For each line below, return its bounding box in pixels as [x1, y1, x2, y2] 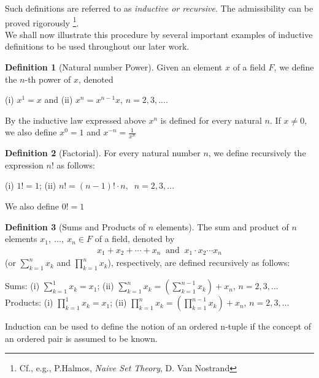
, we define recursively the [208, 146, 306, 159]
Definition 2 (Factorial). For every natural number [5, 146, 201, 159]
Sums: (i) [5, 279, 40, 292]
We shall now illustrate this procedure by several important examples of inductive [5, 28, 313, 40]
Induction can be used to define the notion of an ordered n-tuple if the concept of [5, 320, 312, 333]
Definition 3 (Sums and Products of [5, 220, 146, 233]
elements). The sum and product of [156, 220, 289, 233]
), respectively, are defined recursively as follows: [107, 256, 290, 269]
